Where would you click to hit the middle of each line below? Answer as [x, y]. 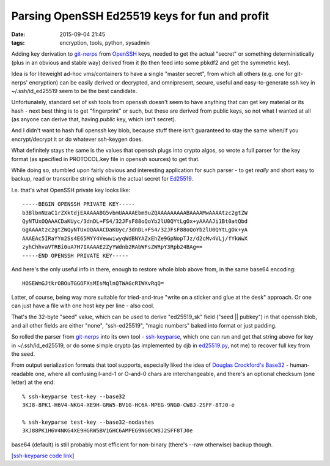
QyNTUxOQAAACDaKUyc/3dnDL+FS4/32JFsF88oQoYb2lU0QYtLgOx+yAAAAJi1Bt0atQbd [135, 221]
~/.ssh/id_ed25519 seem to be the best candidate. [74, 91]
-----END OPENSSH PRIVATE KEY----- [75, 255]
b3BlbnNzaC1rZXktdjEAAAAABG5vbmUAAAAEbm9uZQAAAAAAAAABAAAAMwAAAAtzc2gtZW [135, 212]
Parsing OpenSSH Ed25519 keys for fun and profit [140, 16]
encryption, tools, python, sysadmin [105, 42]
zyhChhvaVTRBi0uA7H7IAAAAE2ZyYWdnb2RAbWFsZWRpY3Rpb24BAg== [112, 247]
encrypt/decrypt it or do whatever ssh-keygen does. [77, 139]
